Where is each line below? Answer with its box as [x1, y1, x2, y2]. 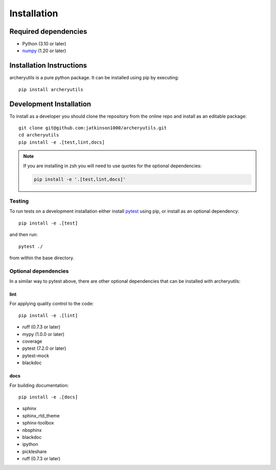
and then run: [9, 232, 38, 238]
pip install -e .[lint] [18, 312, 78, 318]
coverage [22, 338, 42, 344]
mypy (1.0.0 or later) [22, 331, 65, 337]
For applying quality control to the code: [9, 301, 94, 307]
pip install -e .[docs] [18, 394, 78, 400]
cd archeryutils [18, 132, 59, 138]
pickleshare [22, 448, 47, 455]
